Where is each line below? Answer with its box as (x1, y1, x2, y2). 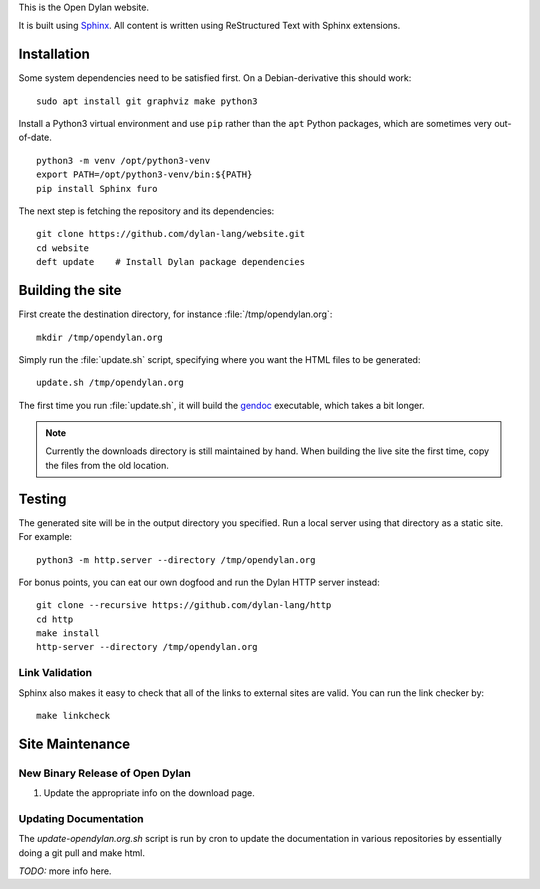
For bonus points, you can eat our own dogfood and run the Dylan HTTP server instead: (18, 576, 380, 588)
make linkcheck (36, 710, 111, 722)
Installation (18, 46, 90, 63)
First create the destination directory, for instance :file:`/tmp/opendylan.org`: (18, 308, 333, 320)
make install (36, 628, 100, 639)
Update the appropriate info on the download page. (43, 787, 255, 799)
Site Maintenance (18, 735, 131, 752)
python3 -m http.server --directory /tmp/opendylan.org (36, 554, 316, 565)
